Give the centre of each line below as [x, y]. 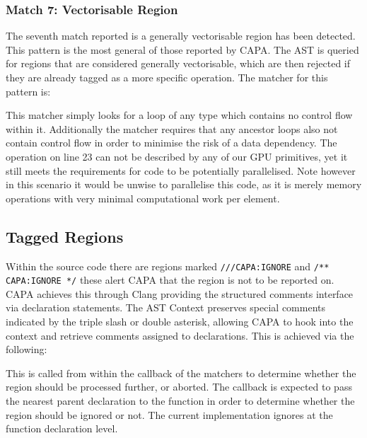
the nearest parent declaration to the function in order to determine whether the [180, 401]
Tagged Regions [65, 236]
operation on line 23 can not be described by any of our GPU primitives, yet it [177, 156]
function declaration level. [62, 428]
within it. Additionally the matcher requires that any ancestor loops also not [172, 128]
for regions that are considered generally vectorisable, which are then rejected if [178, 63]
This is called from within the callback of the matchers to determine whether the [181, 373]
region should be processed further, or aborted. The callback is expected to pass [179, 387]
